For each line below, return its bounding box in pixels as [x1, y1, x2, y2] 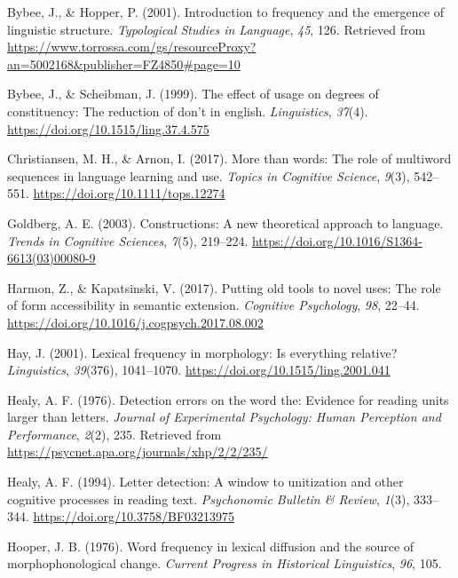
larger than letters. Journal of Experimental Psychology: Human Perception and [7, 408, 441, 426]
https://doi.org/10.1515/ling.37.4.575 [7, 119, 209, 138]
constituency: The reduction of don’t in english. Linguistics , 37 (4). [7, 101, 368, 120]
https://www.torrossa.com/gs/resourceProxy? [7, 37, 257, 56]
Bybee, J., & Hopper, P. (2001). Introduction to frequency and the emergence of [7, 3, 444, 20]
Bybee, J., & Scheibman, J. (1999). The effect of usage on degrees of [7, 84, 379, 103]
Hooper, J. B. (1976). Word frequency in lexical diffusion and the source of [7, 536, 415, 555]
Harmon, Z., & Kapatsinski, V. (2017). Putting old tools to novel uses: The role [7, 278, 441, 297]
